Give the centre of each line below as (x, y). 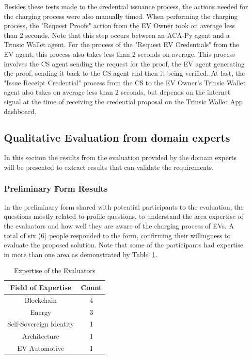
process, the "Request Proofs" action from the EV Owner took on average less (119, 25)
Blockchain (41, 300)
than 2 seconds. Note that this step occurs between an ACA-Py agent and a (117, 35)
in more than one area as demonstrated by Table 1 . (81, 254)
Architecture (41, 336)
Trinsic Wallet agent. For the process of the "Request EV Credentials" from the (122, 44)
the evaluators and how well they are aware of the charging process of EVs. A (119, 225)
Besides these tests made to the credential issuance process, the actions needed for (126, 6)
